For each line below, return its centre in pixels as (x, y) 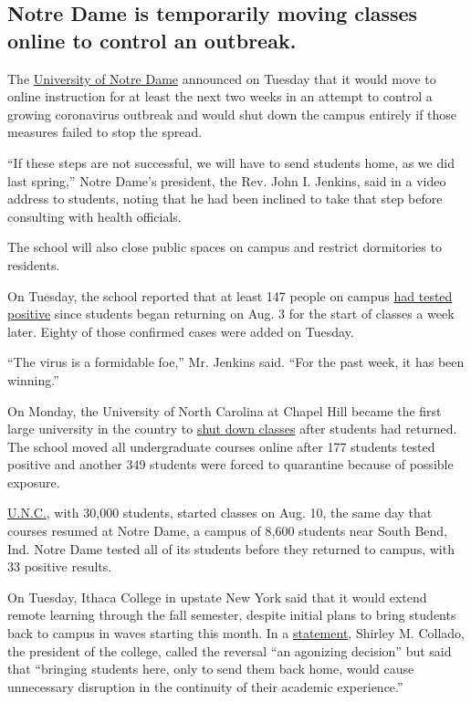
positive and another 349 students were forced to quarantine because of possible (230, 464)
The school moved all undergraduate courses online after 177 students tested (221, 446)
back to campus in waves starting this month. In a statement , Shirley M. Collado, (236, 633)
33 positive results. (60, 566)
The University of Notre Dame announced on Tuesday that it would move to (222, 78)
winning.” (33, 379)
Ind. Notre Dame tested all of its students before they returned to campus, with (231, 548)
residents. (34, 264)
